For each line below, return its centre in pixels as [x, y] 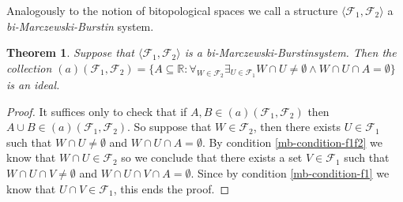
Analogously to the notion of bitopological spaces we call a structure [172, 10]
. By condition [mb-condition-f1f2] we [292, 142]
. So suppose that [169, 127]
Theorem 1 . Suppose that [70, 52]
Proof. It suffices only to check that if [97, 111]
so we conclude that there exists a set [212, 157]
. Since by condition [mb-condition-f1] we [290, 172]
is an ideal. [33, 84]
